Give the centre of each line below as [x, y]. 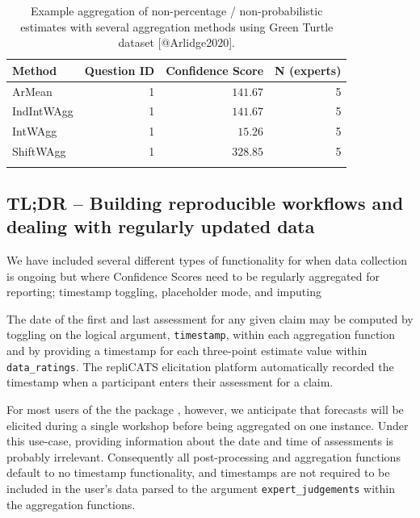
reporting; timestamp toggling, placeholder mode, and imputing [164, 292]
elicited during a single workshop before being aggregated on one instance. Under [208, 425]
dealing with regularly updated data [161, 226]
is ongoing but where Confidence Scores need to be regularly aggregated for [193, 276]
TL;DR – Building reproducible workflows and [205, 202]
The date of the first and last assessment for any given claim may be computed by [210, 318]
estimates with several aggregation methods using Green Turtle [177, 26]
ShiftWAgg [39, 151]
